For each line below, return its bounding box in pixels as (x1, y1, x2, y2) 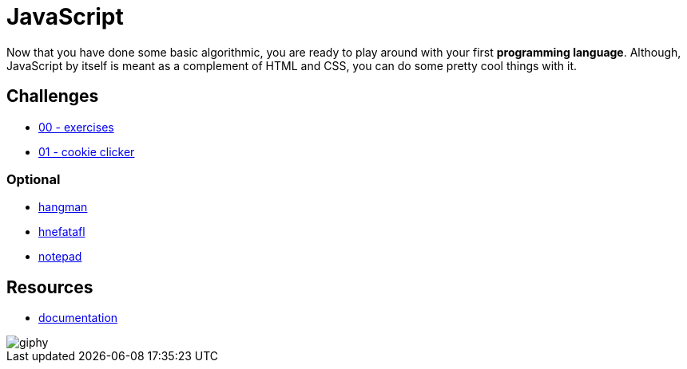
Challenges (6, 86, 99, 107)
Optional (6, 171, 61, 187)
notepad (38, 249, 82, 264)
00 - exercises (38, 120, 114, 134)
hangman (38, 200, 88, 214)
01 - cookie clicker (38, 144, 135, 159)
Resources (6, 277, 93, 297)
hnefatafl (38, 225, 85, 239)
